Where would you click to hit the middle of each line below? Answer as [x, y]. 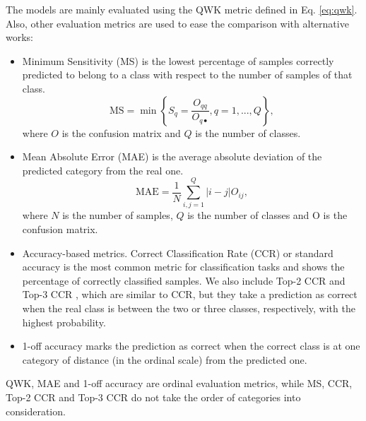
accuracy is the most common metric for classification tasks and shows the [183, 267]
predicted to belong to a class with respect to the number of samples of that [187, 75]
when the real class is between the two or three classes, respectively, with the [189, 308]
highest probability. [64, 322]
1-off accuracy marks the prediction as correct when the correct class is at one [191, 346]
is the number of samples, [118, 215]
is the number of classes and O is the [267, 215]
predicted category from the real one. [103, 170]
